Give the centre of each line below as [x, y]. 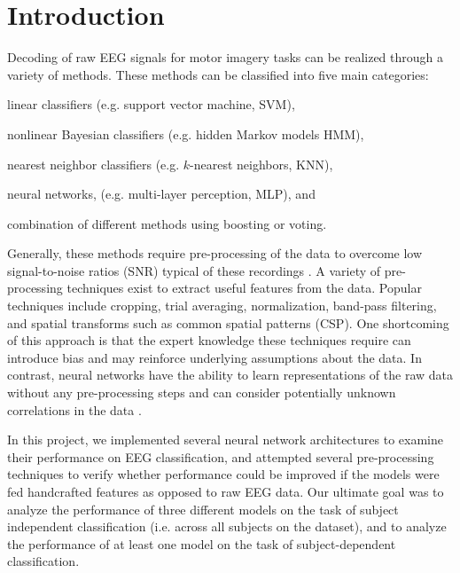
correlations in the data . [74, 409]
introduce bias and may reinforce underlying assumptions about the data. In [214, 357]
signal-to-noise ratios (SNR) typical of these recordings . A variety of [194, 270]
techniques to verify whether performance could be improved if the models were [223, 474]
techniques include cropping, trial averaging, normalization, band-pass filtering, [222, 306]
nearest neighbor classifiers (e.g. [94, 164]
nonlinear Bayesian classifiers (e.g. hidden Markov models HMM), [186, 133]
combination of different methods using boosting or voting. [167, 223]
